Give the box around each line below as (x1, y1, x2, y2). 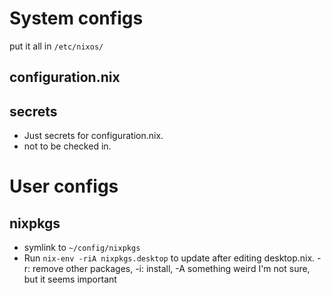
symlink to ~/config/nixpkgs (23, 242, 141, 254)
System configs (9, 7, 144, 30)
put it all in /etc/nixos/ (9, 40, 104, 52)
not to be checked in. (23, 140, 112, 152)
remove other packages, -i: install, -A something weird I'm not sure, (32, 263, 311, 275)
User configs (9, 175, 119, 198)
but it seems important (23, 273, 117, 286)
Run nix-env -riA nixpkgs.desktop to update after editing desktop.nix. (23, 252, 316, 264)
